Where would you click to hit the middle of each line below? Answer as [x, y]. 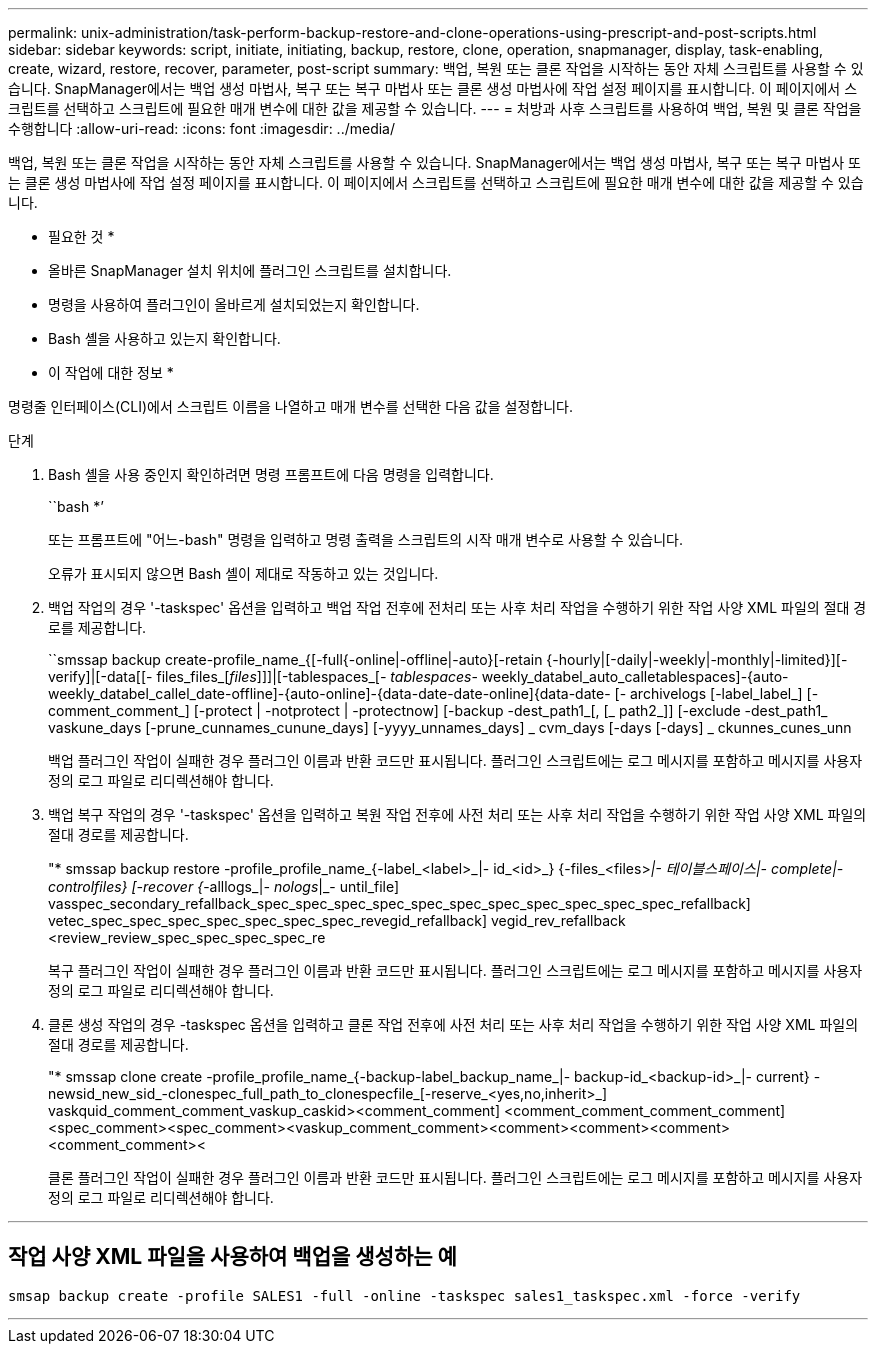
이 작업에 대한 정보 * [111, 372]
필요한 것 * [81, 236]
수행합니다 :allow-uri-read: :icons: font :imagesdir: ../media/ [202, 128]
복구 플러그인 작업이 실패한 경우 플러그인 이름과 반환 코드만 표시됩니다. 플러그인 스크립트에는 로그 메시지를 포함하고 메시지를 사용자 [455, 970]
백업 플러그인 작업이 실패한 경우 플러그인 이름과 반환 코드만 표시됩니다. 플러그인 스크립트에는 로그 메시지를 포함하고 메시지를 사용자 [455, 760]
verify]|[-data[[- [100, 676]
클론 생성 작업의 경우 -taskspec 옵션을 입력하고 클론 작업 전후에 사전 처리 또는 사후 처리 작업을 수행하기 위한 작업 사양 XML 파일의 [453, 1024]
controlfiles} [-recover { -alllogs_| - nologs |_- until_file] [224, 886]
